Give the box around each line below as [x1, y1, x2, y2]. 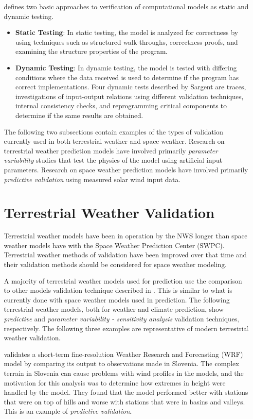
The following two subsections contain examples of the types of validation [4, 126, 223, 136]
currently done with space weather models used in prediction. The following [4, 294, 230, 304]
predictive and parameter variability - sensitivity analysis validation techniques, [4, 313, 239, 323]
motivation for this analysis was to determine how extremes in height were [4, 377, 226, 387]
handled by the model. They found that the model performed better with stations [4, 387, 248, 397]
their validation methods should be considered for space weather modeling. [4, 259, 227, 269]
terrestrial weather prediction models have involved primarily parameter [4, 145, 218, 155]
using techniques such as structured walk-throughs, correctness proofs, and [15, 36, 238, 47]
